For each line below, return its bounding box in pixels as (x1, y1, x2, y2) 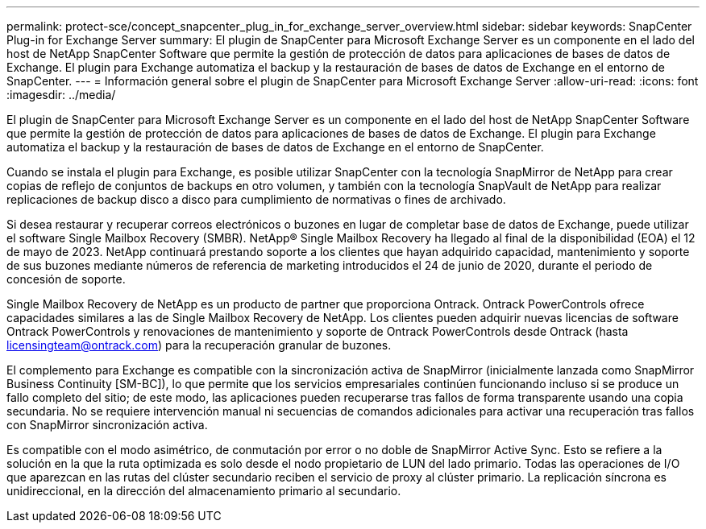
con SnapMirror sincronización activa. (6, 418, 208, 432)
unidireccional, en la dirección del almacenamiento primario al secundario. (6, 484, 401, 498)
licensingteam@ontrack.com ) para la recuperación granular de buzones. (6, 338, 392, 352)
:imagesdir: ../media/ (6, 88, 116, 101)
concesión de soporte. (6, 272, 126, 286)
